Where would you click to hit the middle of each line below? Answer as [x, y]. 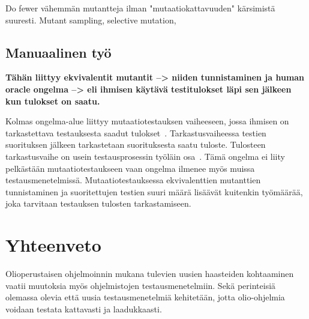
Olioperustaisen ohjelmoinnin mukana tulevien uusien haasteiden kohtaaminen [150, 274]
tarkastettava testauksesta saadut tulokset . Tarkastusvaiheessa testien [136, 132]
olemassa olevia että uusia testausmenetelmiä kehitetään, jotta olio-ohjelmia [145, 297]
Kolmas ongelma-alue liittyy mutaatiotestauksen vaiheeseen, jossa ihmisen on [147, 121]
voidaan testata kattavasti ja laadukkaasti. [84, 308]
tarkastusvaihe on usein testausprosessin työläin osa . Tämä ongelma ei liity [145, 156]
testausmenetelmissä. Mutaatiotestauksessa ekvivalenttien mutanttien [133, 180]
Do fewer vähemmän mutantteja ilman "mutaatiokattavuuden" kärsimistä [140, 8]
